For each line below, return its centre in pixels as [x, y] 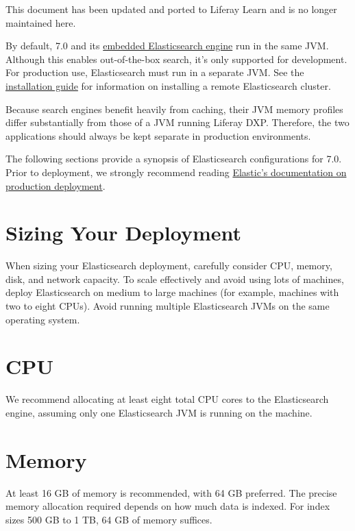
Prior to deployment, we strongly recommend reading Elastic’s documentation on [176, 172]
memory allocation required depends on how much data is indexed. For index [168, 506]
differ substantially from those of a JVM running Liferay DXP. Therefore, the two [177, 122]
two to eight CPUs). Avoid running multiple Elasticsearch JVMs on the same [168, 306]
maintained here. [41, 22]
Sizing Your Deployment [123, 233]
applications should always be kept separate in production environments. [158, 135]
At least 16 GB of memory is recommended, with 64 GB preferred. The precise [171, 492]
